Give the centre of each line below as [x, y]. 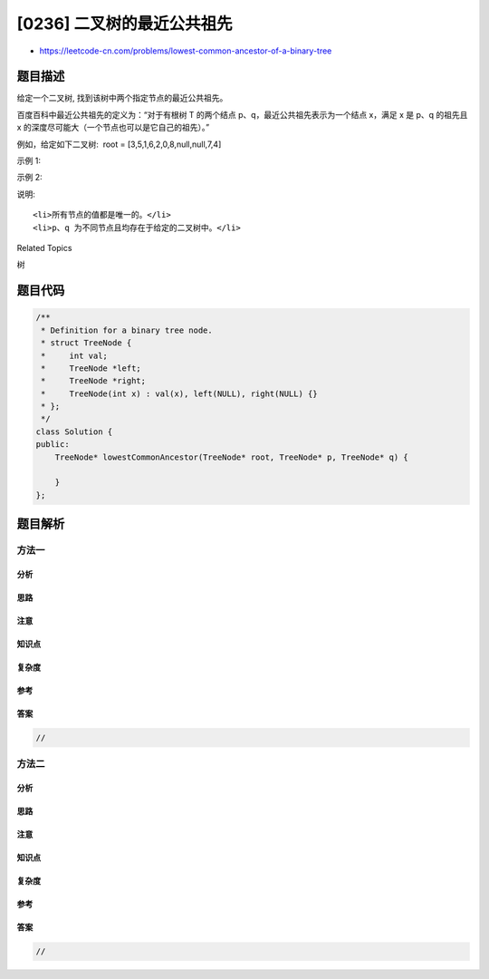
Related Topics [44, 247]
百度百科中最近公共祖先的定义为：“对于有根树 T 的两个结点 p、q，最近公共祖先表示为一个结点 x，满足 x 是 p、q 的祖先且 [242, 114]
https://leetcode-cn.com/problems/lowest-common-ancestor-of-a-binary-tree [186, 51]
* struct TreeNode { [86, 343]
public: [53, 445]
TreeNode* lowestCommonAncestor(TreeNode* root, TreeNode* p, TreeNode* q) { [232, 457]
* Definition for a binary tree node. [127, 330]
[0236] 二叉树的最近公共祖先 [125, 24]
